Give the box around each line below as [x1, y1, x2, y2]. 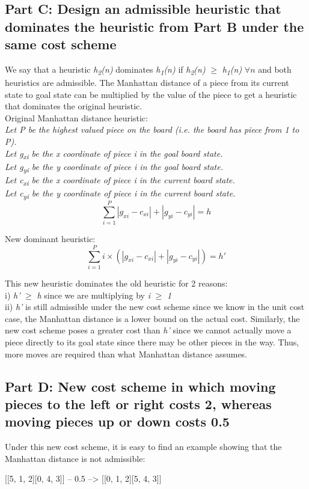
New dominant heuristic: [5, 232, 96, 245]
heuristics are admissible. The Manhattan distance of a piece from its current [5, 76, 289, 89]
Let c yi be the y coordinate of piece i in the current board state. [5, 187, 236, 201]
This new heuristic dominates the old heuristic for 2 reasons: [5, 277, 228, 290]
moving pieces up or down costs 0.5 [5, 412, 230, 431]
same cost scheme [5, 35, 117, 53]
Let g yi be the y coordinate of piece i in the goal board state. [5, 160, 223, 174]
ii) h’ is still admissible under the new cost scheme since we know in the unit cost [5, 300, 305, 313]
